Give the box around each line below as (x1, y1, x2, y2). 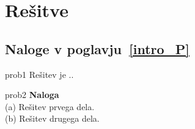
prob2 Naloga (5, 88, 59, 101)
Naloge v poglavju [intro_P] (5, 39, 190, 58)
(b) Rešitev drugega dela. (5, 112, 100, 125)
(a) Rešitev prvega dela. (5, 100, 95, 113)
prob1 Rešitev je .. (5, 68, 74, 80)
